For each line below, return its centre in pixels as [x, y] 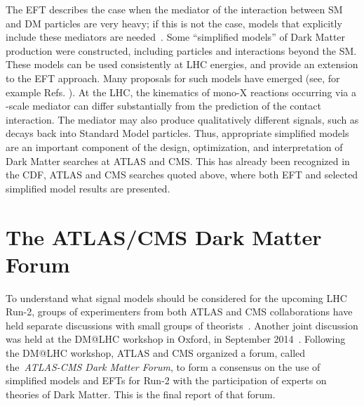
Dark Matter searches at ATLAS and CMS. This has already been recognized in [178, 161]
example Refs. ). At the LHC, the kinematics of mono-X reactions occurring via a [181, 92]
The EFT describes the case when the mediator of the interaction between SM [174, 9]
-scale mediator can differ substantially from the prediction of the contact [163, 106]
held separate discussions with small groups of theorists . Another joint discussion [182, 325]
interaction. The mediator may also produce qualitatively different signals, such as [182, 119]
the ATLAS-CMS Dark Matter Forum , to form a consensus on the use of [163, 366]
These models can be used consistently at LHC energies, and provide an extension [182, 64]
